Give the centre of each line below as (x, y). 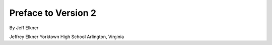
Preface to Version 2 (53, 13)
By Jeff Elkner (24, 28)
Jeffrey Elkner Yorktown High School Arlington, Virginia (67, 37)
